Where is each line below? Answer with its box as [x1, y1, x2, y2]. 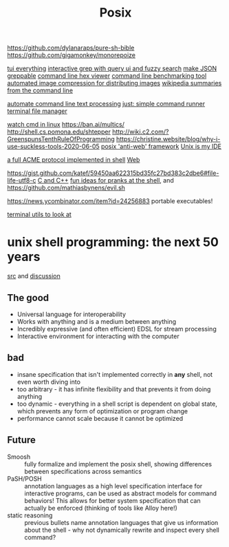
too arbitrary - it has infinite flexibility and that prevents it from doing [17, 384, 211, 393]
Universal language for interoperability [17, 310, 126, 318]
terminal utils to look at [7, 210, 72, 218]
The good [7, 291, 50, 304]
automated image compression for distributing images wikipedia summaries [7, 79, 222, 87]
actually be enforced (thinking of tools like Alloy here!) [24, 504, 177, 512]
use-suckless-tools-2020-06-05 [7, 143, 100, 151]
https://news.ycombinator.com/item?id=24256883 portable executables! [7, 197, 213, 205]
